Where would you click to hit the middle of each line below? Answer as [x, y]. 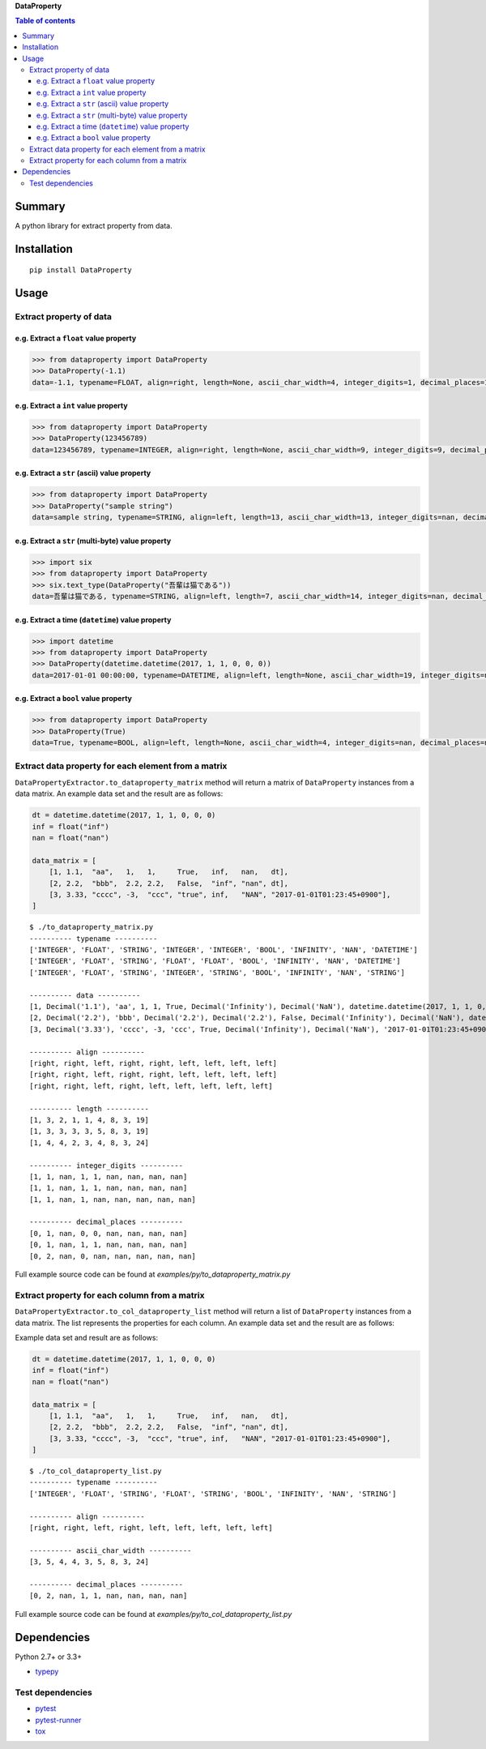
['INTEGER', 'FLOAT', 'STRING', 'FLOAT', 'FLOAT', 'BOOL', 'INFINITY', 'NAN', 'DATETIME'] [215, 961]
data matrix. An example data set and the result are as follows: [119, 793]
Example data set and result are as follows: [86, 1337]
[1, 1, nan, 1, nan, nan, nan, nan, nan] [113, 1199]
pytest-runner [58, 1720]
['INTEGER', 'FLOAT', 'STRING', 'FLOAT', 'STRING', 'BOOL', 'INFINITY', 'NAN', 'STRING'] [213, 1494]
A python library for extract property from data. [94, 225]
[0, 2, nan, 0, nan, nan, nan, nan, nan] [113, 1256]
